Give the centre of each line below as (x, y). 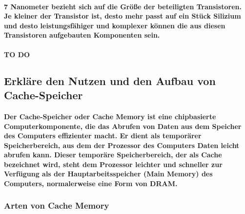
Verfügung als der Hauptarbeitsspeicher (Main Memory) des (108, 174)
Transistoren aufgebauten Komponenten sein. (82, 35)
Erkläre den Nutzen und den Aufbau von (110, 80)
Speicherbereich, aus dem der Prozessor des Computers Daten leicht (122, 145)
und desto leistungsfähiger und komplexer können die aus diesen (115, 25)
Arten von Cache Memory (57, 205)
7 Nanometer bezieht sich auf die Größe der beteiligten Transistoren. (123, 6)
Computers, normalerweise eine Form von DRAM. (91, 183)
